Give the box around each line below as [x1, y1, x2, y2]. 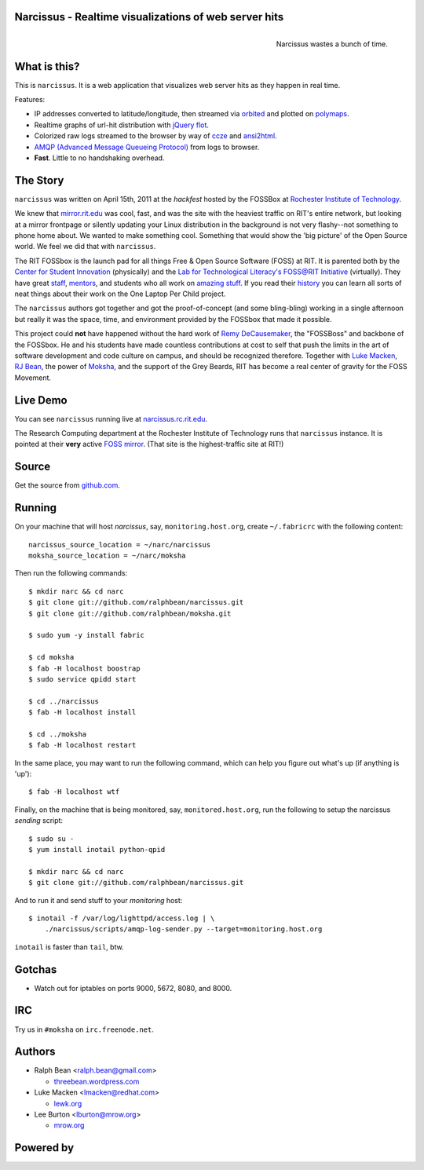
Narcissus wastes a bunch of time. [276, 39, 388, 49]
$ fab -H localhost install [28, 707, 137, 717]
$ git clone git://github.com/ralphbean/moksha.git [28, 609, 232, 618]
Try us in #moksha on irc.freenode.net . [14, 1025, 155, 1034]
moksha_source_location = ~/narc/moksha [28, 550, 186, 560]
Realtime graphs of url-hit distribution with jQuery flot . [34, 120, 210, 130]
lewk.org [53, 1099, 82, 1108]
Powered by [14, 1141, 75, 1154]
